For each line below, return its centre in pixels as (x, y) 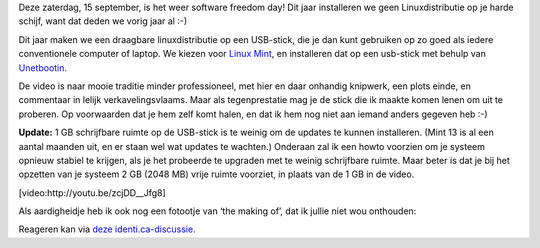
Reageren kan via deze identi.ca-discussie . (107, 229)
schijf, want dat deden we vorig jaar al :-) (103, 21)
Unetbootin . (43, 67)
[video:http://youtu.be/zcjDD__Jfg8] (92, 192)
